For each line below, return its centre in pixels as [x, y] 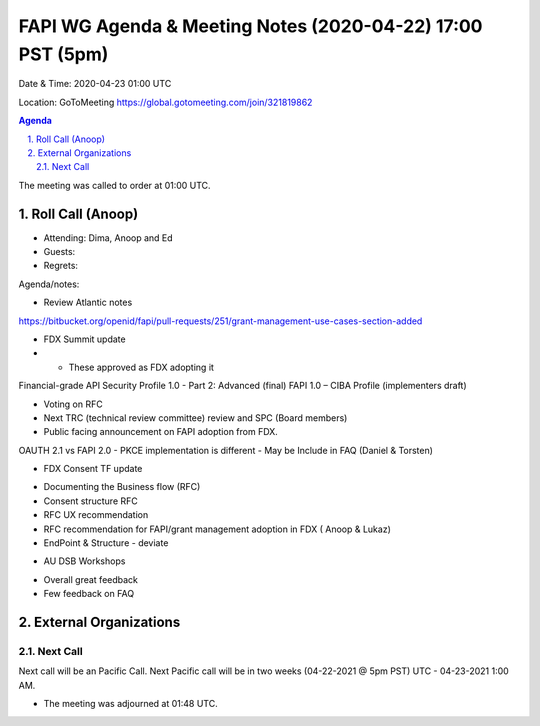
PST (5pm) [63, 54]
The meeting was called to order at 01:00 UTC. [114, 185]
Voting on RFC [73, 404]
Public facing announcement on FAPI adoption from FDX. [161, 432]
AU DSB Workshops [84, 561]
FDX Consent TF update [93, 469]
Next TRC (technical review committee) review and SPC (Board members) [195, 417]
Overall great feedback [91, 579]
